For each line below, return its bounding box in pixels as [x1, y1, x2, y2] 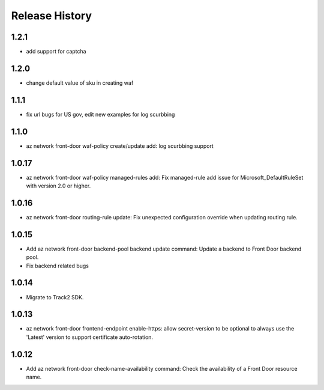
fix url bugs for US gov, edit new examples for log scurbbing [26, 111, 175, 118]
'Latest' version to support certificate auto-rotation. [26, 334, 153, 341]
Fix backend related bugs [26, 262, 89, 269]
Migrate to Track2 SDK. [26, 293, 84, 300]
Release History [11, 9, 92, 22]
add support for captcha [26, 48, 86, 55]
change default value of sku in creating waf [26, 79, 134, 87]
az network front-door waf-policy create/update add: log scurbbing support [26, 142, 214, 150]
